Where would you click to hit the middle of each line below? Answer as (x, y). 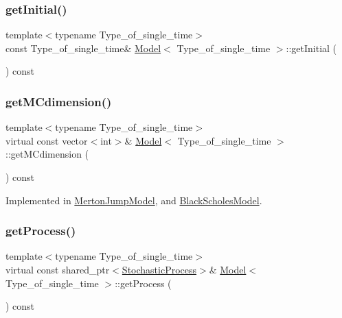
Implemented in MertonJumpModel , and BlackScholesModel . (134, 200)
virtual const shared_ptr (58, 269)
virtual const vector (47, 140)
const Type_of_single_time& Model (83, 48)
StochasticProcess (159, 269)
